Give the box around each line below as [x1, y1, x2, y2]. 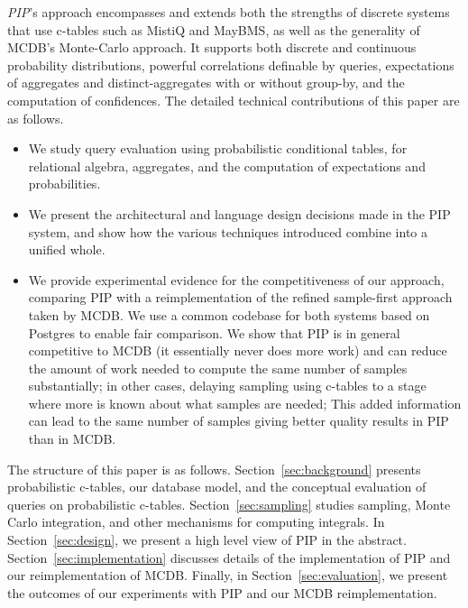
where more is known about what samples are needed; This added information [28, 393, 462, 412]
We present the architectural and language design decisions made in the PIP [28, 204, 451, 223]
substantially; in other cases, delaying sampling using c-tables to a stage [28, 376, 427, 395]
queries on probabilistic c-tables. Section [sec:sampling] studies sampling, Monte [7, 494, 451, 513]
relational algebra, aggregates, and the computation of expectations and [28, 156, 426, 175]
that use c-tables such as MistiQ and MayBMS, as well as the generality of [7, 20, 420, 39]
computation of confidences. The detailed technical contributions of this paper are [7, 90, 460, 109]
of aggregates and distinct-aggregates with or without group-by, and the [7, 73, 405, 92]
